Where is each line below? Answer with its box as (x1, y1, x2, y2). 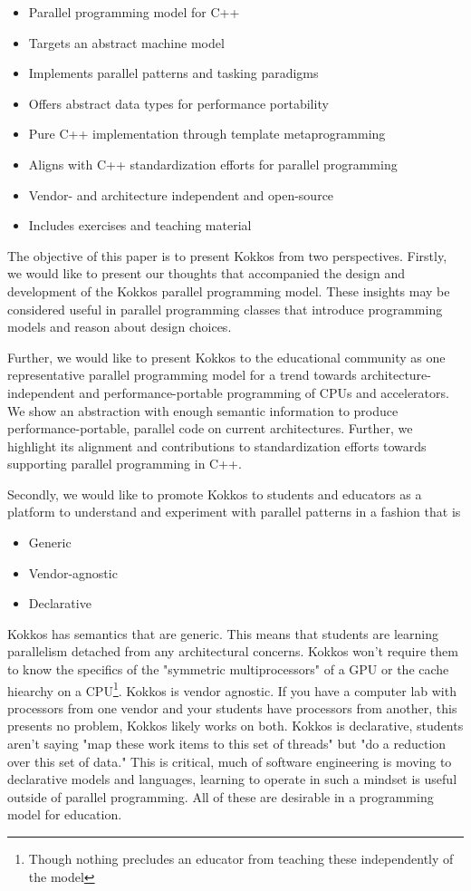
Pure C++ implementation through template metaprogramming (28, 124, 386, 143)
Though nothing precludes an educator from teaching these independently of (28, 849, 454, 868)
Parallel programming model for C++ (28, 3, 240, 21)
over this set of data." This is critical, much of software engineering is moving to (7, 751, 452, 770)
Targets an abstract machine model (28, 33, 225, 52)
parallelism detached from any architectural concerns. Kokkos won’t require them (7, 642, 458, 661)
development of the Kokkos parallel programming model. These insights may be (7, 281, 450, 300)
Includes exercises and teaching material (28, 216, 252, 235)
